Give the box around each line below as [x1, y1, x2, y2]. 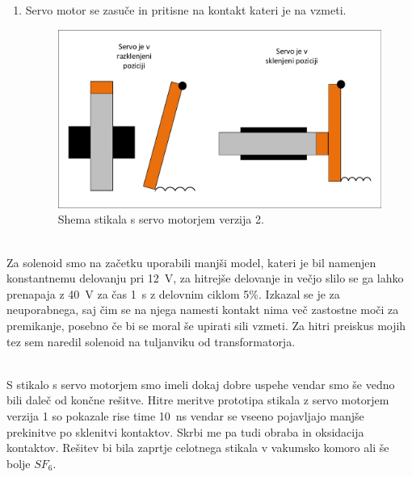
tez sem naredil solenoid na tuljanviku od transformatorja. [6, 333, 296, 349]
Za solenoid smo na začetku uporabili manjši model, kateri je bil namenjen [6, 253, 376, 270]
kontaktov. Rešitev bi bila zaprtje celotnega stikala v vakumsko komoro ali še [6, 439, 389, 456]
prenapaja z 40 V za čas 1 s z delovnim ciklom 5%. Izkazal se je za [6, 285, 340, 302]
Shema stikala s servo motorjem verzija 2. [57, 211, 264, 228]
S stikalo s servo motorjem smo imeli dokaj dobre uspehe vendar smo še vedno [6, 375, 395, 392]
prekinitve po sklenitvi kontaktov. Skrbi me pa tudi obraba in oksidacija [6, 423, 364, 440]
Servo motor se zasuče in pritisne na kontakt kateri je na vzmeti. [25, 2, 347, 18]
